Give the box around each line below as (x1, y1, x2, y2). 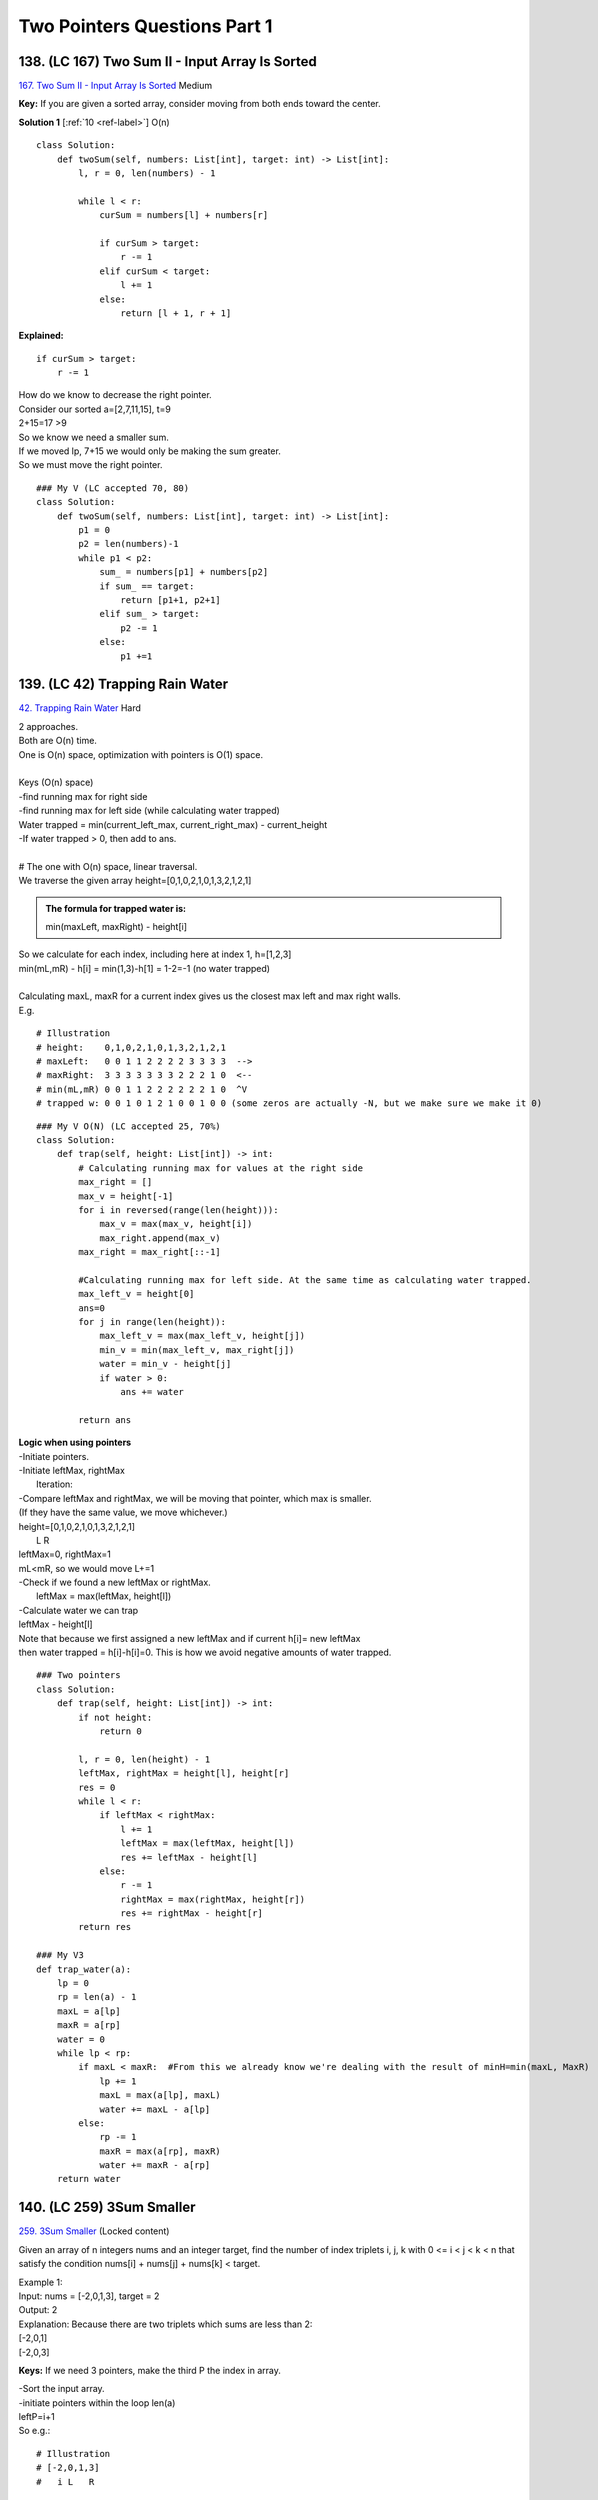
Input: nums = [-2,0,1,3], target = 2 (18, 2290, 160, 2302)
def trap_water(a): (36, 1963, 132, 1975)
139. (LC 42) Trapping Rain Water (18, 676, 229, 693)
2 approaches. (18, 720, 79, 732)
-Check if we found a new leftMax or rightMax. (18, 1576, 212, 1589)
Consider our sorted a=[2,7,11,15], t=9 (18, 403, 172, 415)
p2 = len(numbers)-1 (78, 538, 179, 550)
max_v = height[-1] (78, 1190, 174, 1202)
